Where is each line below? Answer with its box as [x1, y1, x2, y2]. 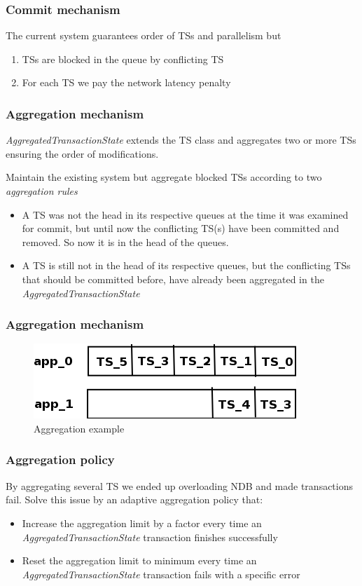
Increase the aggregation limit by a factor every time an [22, 515, 262, 530]
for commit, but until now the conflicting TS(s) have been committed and [22, 221, 340, 236]
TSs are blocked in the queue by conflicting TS [22, 51, 224, 66]
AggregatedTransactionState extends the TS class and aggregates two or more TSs [6, 132, 356, 147]
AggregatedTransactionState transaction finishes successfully [22, 529, 278, 544]
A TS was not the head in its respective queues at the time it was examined [22, 207, 349, 222]
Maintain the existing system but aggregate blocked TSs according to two [6, 170, 322, 184]
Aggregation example [34, 421, 125, 435]
